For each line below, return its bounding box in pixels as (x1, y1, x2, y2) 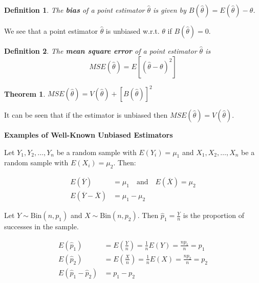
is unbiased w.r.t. (105, 26, 160, 36)
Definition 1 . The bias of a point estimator (4, 5, 145, 15)
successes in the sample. (4, 221, 79, 232)
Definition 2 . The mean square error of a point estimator (4, 46, 197, 56)
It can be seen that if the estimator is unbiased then (4, 110, 168, 120)
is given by (153, 5, 186, 15)
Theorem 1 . (4, 88, 46, 99)
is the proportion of (183, 210, 244, 221)
